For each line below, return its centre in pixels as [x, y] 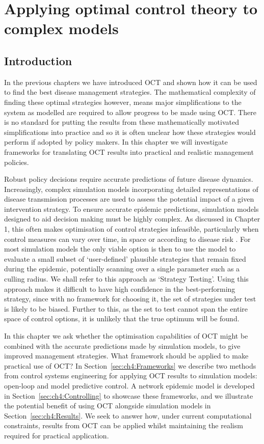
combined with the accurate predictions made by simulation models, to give [122, 345]
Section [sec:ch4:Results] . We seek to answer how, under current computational [128, 415]
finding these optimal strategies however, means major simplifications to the [123, 102]
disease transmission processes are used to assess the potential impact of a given [129, 199]
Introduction [38, 60]
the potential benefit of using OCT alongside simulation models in [108, 406]
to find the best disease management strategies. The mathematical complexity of [130, 92]
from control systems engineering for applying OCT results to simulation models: [131, 376]
